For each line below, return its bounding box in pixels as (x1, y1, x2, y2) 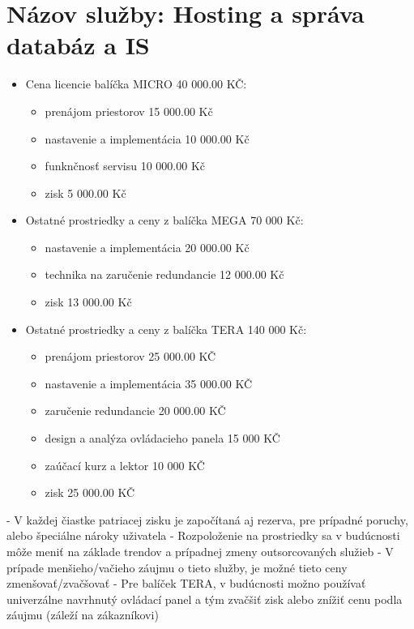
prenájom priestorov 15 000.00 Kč (45, 102, 213, 119)
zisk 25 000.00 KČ (45, 484, 135, 501)
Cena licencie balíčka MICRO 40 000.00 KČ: (25, 75, 247, 92)
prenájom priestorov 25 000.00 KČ (45, 348, 216, 365)
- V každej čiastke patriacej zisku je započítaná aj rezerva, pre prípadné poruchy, (6, 511, 408, 528)
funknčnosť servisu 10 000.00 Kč (45, 157, 206, 174)
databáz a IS (6, 28, 150, 62)
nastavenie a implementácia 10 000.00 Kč (45, 130, 250, 147)
